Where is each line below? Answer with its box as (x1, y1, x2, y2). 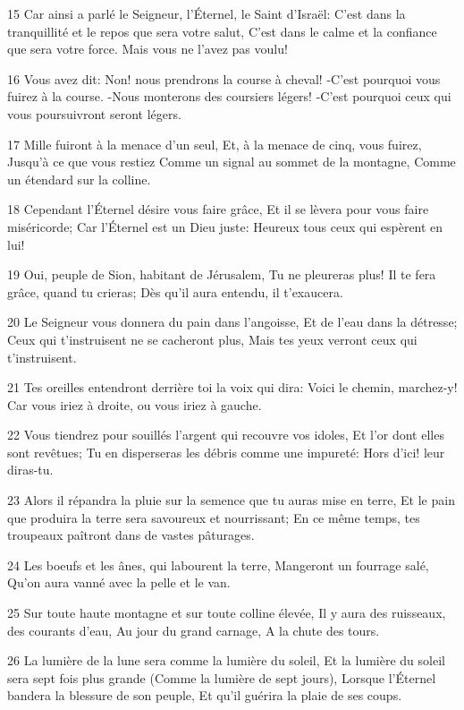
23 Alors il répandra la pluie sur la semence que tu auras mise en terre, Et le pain (7, 491, 455, 509)
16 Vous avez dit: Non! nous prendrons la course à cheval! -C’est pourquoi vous (7, 69, 441, 88)
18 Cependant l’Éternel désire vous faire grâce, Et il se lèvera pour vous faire (7, 200, 429, 218)
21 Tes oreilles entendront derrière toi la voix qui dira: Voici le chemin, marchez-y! (7, 378, 458, 397)
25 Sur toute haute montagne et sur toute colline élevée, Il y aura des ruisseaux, (7, 603, 446, 622)
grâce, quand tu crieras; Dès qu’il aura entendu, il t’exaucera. (7, 282, 343, 301)
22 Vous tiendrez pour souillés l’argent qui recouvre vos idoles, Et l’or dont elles (7, 425, 444, 444)
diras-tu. (7, 460, 54, 479)
